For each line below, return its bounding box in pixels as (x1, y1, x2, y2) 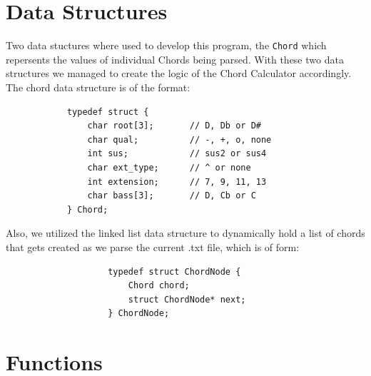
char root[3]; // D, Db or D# (87, 121, 261, 131)
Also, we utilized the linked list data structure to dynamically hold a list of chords (6, 225, 365, 240)
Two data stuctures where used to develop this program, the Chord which (6, 38, 327, 53)
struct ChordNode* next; (128, 294, 246, 305)
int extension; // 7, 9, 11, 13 (87, 176, 267, 187)
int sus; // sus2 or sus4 (87, 148, 267, 159)
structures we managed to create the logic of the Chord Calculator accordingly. (6, 66, 352, 81)
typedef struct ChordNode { (108, 266, 241, 277)
